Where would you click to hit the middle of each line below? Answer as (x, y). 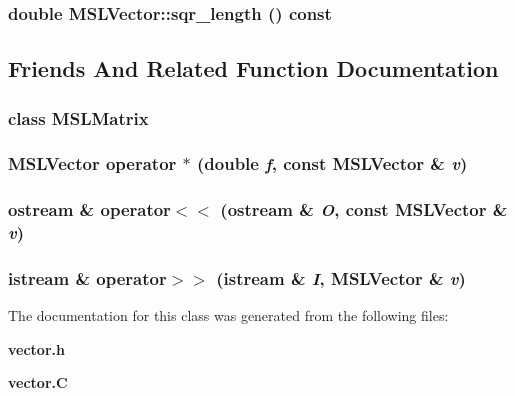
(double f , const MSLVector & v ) (332, 163)
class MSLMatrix (78, 117)
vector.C (38, 382)
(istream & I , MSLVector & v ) (341, 278)
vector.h (36, 348)
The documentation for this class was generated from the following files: (228, 315)
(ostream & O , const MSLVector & (364, 209)
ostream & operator (89, 209)
